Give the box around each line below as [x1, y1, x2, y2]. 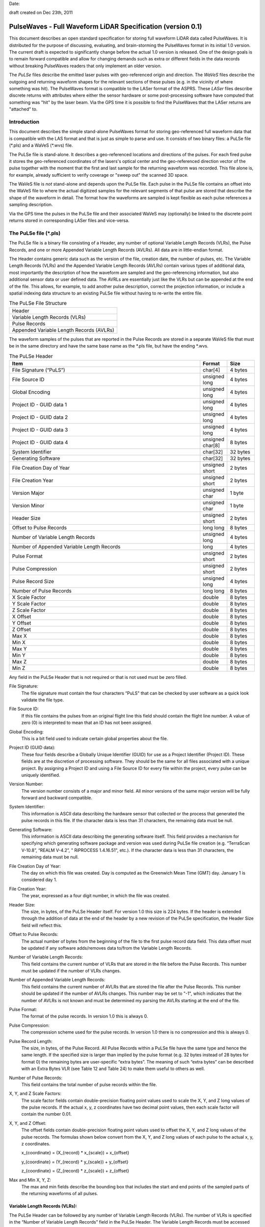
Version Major [12, 489, 45, 496]
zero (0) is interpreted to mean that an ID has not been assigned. [21, 720, 152, 726]
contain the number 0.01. [21, 1111, 72, 1117]
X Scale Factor [12, 594, 46, 601]
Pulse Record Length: [9, 1038, 53, 1044]
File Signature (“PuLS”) [12, 366, 66, 373]
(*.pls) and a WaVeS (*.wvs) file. [9, 142, 73, 148]
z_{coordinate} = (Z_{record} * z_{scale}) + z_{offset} [21, 1168, 130, 1174]
